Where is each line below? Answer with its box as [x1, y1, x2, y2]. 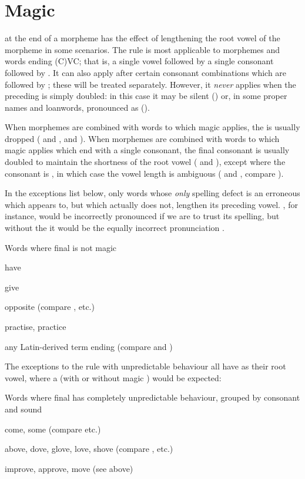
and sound [5, 402, 42, 415]
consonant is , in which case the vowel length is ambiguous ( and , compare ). [5, 167, 284, 179]
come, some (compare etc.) [5, 422, 101, 435]
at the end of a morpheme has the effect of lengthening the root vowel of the [5, 32, 280, 44]
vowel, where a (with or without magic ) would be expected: [5, 371, 222, 384]
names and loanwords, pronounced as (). [5, 101, 150, 113]
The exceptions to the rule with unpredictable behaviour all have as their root [5, 360, 286, 372]
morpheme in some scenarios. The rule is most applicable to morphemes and [5, 43, 280, 55]
